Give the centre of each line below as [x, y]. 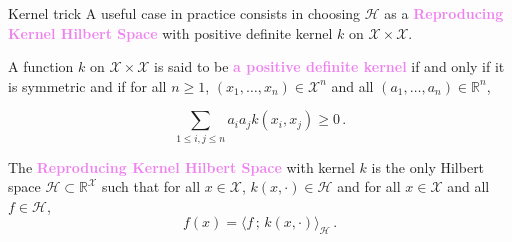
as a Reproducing [444, 13]
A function [41, 66]
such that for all [151, 186]
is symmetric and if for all [87, 85]
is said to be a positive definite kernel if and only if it [329, 66]
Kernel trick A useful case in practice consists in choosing [184, 13]
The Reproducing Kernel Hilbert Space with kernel [181, 166]
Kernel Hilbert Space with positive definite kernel [170, 32]
